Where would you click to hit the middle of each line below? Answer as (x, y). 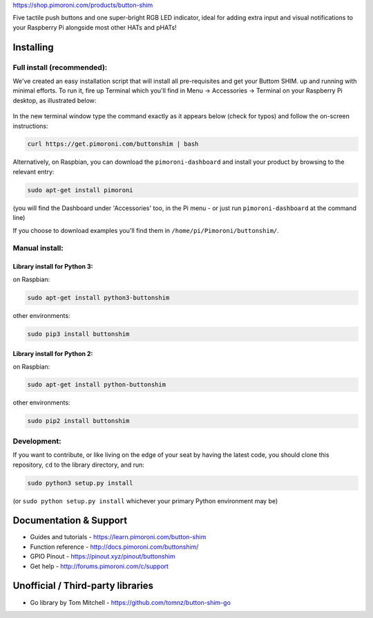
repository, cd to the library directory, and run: (79, 465)
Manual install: (38, 248)
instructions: (30, 126)
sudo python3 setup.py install (80, 483)
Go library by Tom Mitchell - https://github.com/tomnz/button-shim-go (131, 602)
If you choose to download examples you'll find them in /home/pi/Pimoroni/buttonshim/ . (146, 230)
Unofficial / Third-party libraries (83, 586)
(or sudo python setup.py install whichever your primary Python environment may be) (145, 500)
